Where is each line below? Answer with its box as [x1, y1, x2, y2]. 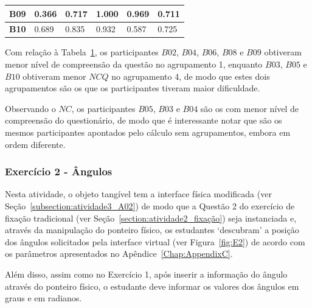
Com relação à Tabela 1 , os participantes [5, 46, 159, 58]
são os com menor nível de [200, 102, 299, 114]
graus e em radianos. [5, 292, 82, 304]
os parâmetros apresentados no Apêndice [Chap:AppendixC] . [5, 247, 233, 260]
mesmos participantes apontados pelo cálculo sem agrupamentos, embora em [5, 126, 291, 138]
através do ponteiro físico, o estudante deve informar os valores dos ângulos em [5, 279, 299, 292]
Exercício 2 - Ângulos [5, 164, 113, 179]
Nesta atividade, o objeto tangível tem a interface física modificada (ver [5, 187, 272, 200]
